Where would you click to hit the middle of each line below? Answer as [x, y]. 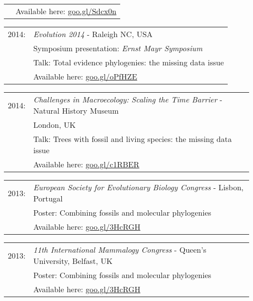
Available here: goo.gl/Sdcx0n [66, 11]
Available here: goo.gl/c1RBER [86, 164]
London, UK [54, 125]
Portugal [48, 198]
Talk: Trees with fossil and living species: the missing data [133, 139]
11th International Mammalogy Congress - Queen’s [120, 250]
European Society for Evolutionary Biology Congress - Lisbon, [138, 187]
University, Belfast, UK [73, 261]
